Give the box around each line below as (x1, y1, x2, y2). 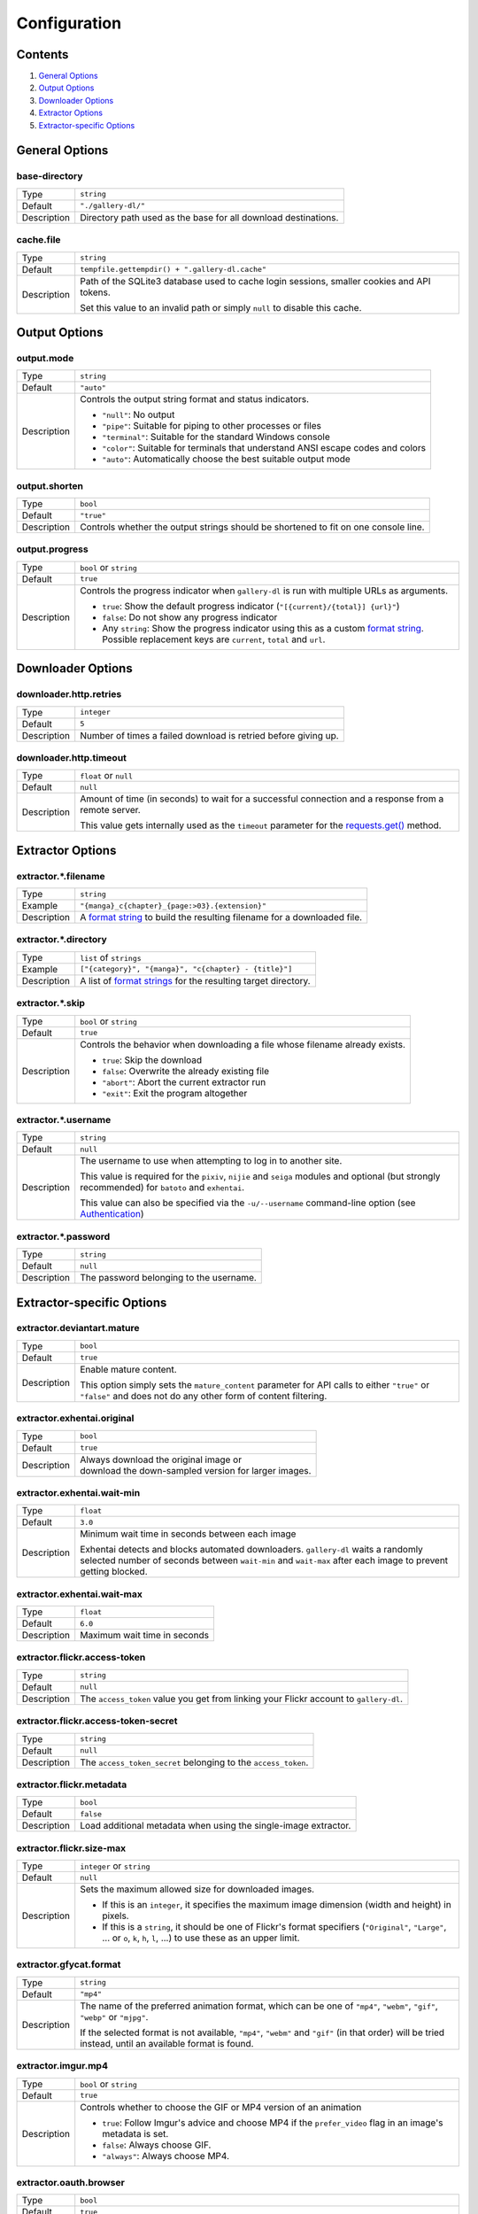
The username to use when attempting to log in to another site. (80, 1155, 343, 1167)
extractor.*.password (16, 1230, 111, 1242)
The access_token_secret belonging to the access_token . (80, 1756, 309, 1769)
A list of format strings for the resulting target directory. (80, 974, 311, 987)
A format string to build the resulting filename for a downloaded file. (80, 911, 363, 924)
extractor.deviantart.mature (16, 1322, 140, 1335)
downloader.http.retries (16, 688, 122, 701)
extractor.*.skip (16, 997, 86, 1010)
